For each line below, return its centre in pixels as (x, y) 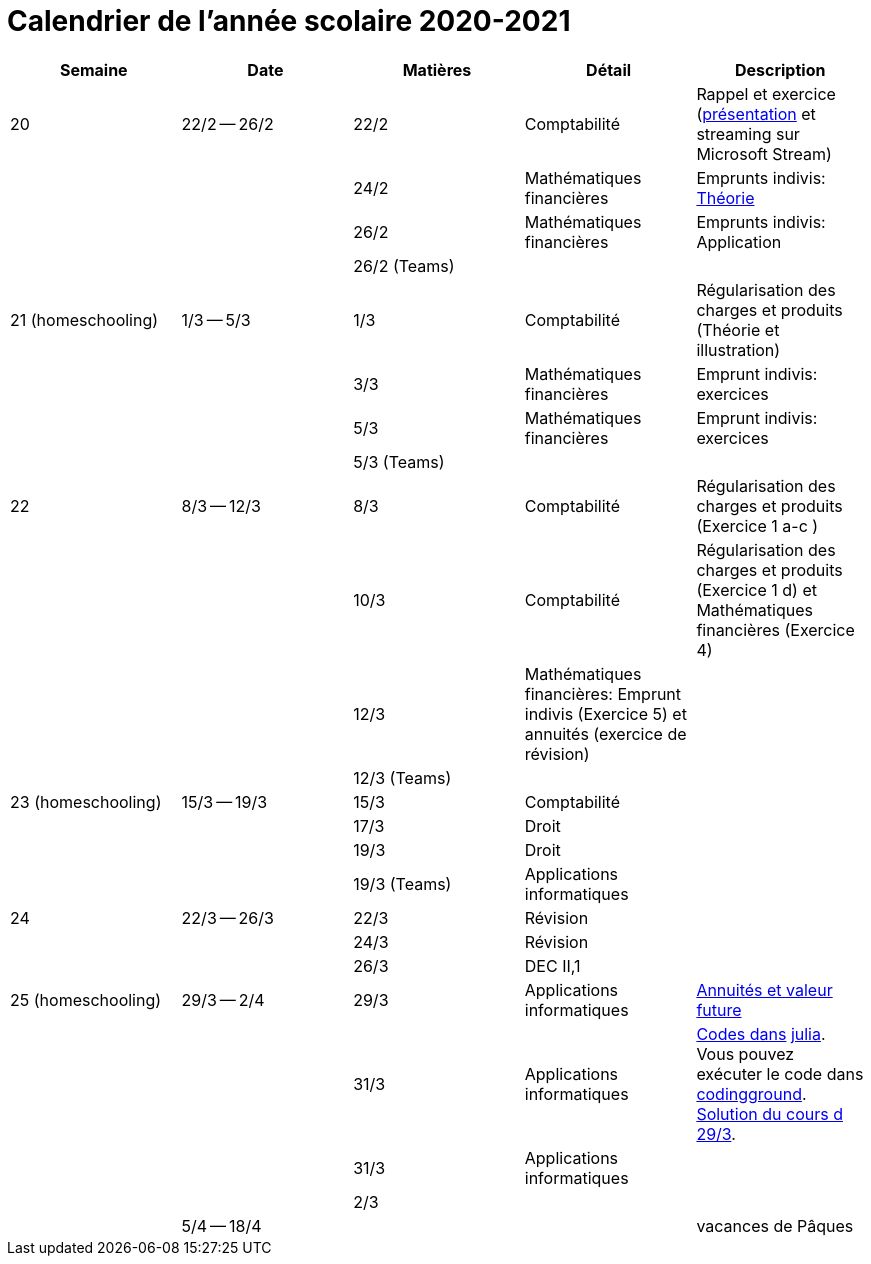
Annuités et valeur (764, 989)
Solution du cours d (769, 1113)
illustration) (738, 349)
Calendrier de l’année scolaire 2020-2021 (289, 21)
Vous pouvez (745, 1053)
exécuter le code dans (780, 1073)
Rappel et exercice (766, 93)
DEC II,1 (552, 965)
